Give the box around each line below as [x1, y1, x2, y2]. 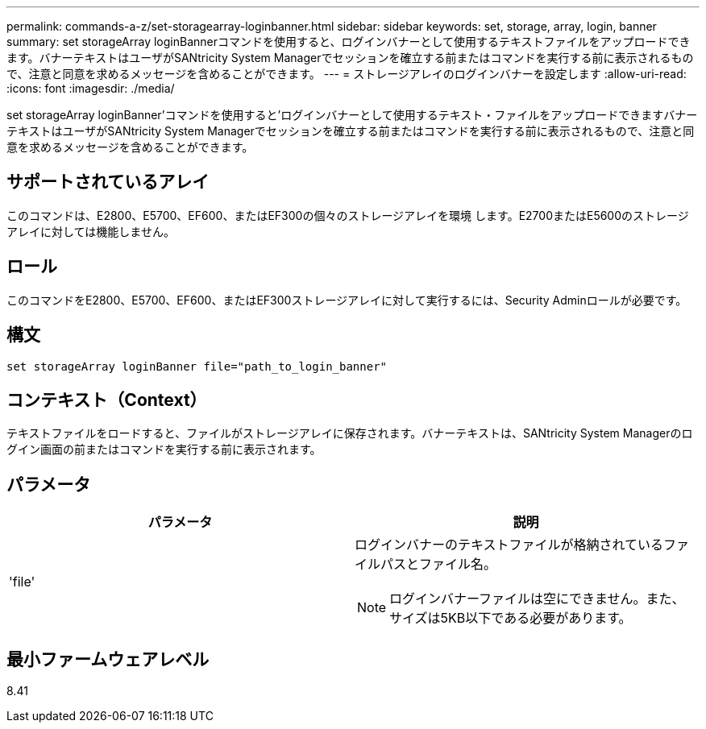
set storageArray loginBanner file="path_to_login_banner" [6, 359, 388, 373]
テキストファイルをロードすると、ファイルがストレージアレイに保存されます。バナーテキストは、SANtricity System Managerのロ [6, 426, 693, 441]
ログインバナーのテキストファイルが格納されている [355, 536, 664, 553]
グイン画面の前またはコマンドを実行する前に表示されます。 [6, 442, 322, 457]
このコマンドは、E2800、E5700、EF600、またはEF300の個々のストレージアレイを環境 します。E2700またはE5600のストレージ [6, 208, 689, 222]
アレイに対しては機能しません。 [6, 224, 175, 238]
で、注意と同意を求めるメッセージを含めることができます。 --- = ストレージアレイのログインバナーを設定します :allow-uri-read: [6, 67, 687, 81]
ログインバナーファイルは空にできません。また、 [389, 590, 685, 607]
